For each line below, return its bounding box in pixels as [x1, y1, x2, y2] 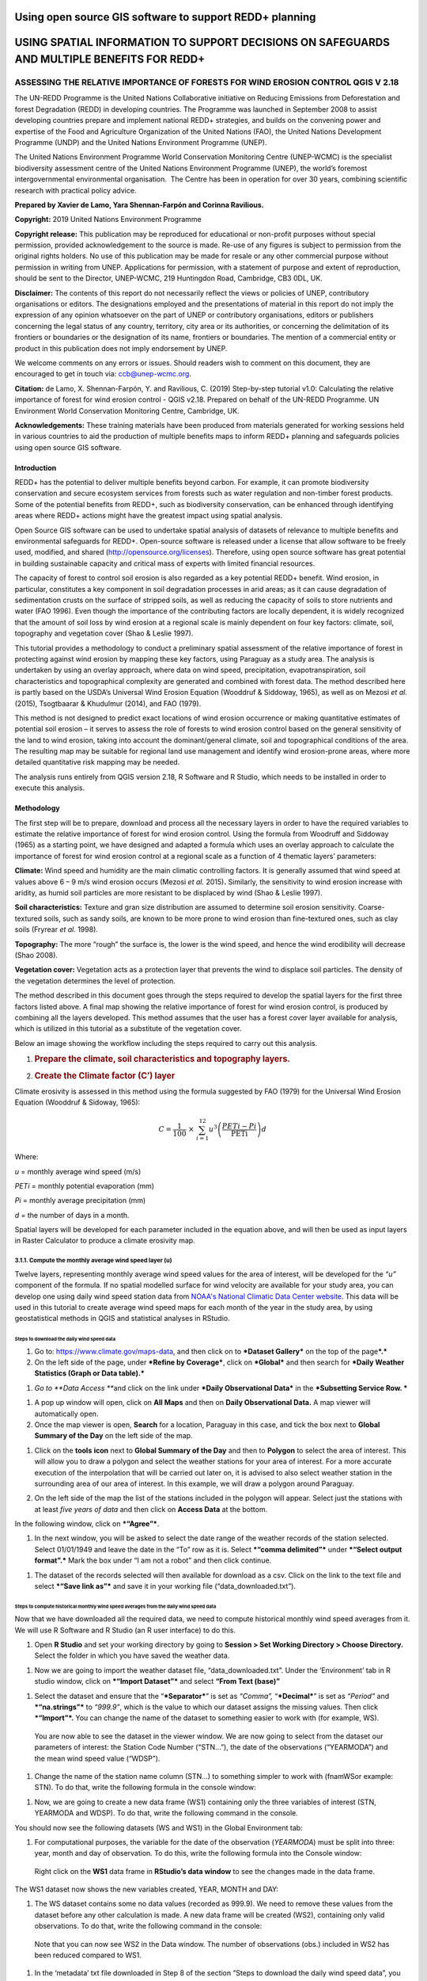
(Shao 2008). [14, 950, 59, 960]
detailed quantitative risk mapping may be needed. [14, 758, 180, 767]
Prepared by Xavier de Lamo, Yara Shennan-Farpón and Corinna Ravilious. [14, 200, 264, 209]
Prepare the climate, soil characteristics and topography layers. [34, 1054, 290, 1065]
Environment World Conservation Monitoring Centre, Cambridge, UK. [14, 406, 240, 415]
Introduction [14, 463, 57, 472]
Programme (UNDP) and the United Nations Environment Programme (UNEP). [14, 137, 267, 147]
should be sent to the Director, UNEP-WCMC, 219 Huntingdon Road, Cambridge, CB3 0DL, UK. [14, 273, 323, 283]
